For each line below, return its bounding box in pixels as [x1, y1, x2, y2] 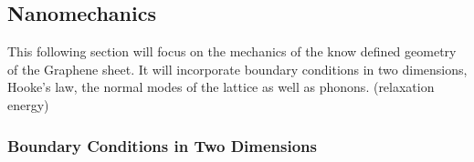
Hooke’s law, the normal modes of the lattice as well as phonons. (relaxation [7, 77, 435, 96]
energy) [7, 95, 49, 114]
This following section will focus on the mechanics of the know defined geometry [7, 42, 457, 61]
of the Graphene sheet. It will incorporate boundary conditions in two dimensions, [7, 59, 468, 78]
